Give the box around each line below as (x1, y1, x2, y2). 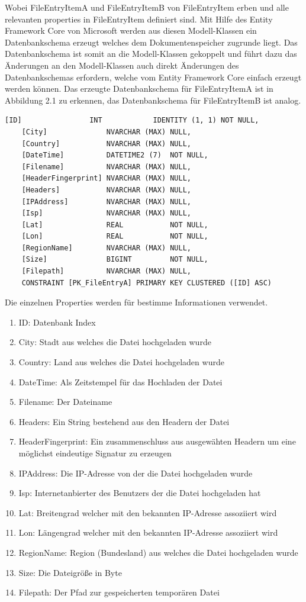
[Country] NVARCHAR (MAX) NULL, (21, 139, 191, 148)
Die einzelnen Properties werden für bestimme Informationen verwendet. (5, 296, 268, 308)
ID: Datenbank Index (18, 316, 96, 328)
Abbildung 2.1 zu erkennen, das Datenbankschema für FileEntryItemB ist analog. (5, 94, 301, 106)
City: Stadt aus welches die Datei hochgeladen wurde (18, 336, 211, 348)
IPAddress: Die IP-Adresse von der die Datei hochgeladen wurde (18, 466, 253, 479)
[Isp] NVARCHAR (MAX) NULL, (21, 209, 191, 218)
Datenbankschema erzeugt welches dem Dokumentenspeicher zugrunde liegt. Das (5, 36, 298, 48)
